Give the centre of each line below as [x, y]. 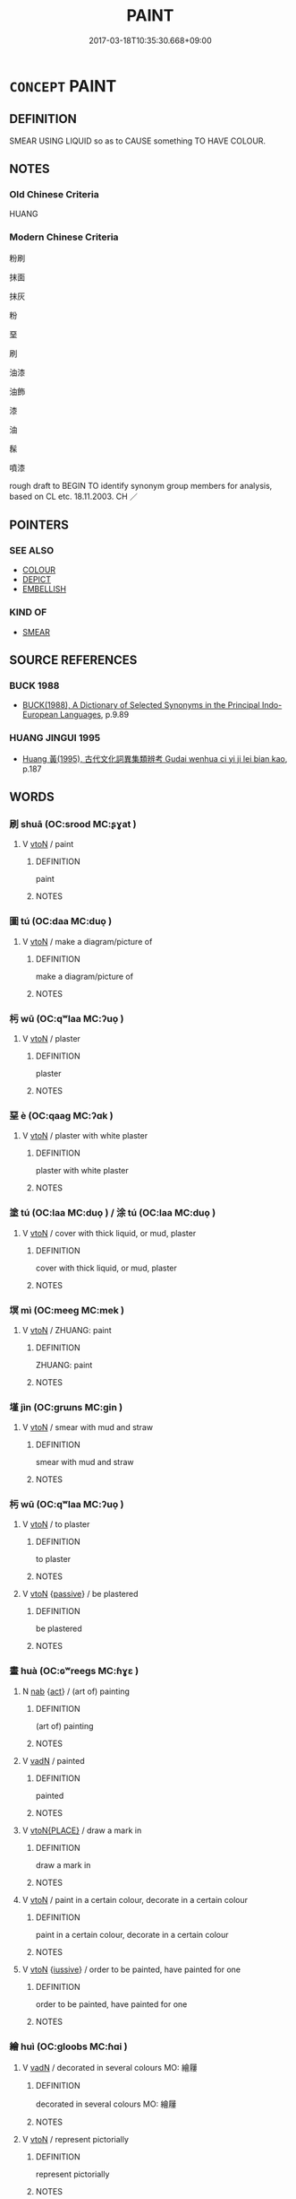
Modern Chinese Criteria [64, 237]
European [40, 715]
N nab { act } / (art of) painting [76, 1691]
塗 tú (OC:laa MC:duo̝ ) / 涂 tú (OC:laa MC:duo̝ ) [113, 1213]
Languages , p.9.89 [94, 715]
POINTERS [39, 525]
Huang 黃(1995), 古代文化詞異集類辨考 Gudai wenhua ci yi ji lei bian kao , [155, 758]
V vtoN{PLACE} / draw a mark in [82, 1830]
